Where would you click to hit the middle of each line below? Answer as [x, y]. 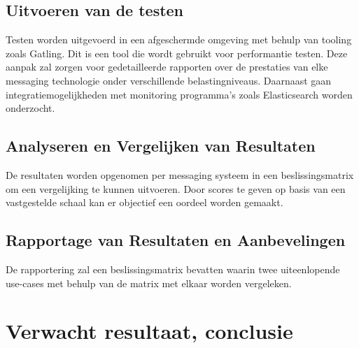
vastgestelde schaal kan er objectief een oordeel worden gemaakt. [145, 202]
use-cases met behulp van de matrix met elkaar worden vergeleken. [149, 283]
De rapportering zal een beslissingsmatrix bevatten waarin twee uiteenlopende [173, 269]
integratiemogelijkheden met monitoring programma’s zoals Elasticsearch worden [179, 94]
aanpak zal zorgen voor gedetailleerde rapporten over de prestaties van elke [167, 67]
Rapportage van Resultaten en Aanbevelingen [176, 240]
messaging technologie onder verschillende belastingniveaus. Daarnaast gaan [169, 80]
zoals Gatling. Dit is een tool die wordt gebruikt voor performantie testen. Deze [177, 53]
